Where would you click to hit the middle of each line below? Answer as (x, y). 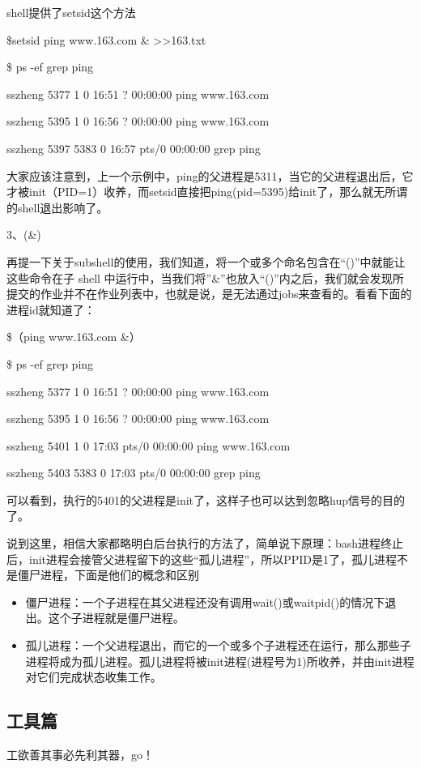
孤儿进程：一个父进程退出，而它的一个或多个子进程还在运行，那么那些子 (218, 645)
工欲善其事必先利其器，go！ (80, 755)
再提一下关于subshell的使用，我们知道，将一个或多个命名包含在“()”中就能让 (206, 261)
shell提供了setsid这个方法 (71, 12)
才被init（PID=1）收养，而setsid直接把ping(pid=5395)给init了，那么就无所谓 (207, 192)
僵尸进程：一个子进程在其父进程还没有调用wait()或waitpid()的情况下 (205, 602)
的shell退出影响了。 (57, 207)
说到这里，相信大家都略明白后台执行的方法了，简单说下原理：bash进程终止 (205, 543)
